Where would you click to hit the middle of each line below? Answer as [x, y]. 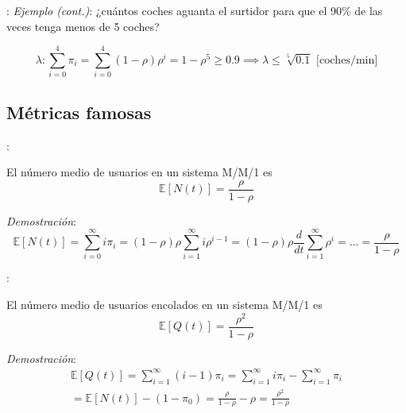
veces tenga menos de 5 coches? [83, 26]
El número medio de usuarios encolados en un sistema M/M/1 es [164, 305]
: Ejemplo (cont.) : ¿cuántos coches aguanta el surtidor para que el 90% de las [195, 10]
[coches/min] [347, 60]
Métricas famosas [79, 112]
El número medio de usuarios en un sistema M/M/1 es [139, 172]
